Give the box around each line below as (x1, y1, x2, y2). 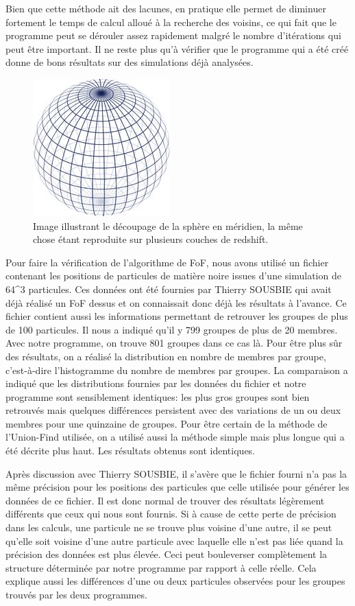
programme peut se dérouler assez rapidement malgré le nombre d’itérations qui (5, 28, 341, 43)
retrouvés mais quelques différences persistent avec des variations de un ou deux (5, 403, 341, 417)
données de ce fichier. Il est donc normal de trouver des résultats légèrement (5, 493, 325, 507)
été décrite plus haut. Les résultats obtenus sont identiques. (5, 443, 256, 458)
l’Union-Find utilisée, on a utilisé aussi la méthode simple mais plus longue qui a (5, 430, 345, 444)
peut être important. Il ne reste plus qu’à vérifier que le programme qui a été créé (5, 41, 349, 56)
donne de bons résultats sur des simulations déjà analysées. (5, 55, 254, 69)
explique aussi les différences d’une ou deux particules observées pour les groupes (5, 574, 345, 588)
